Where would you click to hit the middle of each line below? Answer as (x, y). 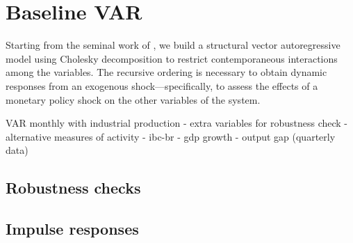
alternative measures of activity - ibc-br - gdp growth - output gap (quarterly (171, 136)
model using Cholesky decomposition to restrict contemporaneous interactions (172, 58)
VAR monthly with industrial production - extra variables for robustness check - (176, 123)
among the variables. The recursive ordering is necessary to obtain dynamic (166, 72)
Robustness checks (73, 188)
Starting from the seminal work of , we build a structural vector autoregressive (173, 45)
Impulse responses (72, 229)
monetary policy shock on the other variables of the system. (133, 99)
